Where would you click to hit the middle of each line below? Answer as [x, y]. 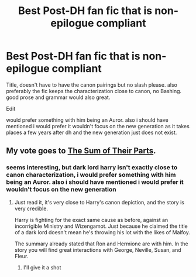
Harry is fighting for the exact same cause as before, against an [91, 220]
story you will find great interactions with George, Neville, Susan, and [98, 249]
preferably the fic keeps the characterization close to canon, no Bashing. [94, 91]
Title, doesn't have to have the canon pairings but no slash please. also [92, 85]
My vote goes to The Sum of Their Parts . [81, 151]
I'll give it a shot [42, 267]
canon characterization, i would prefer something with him [91, 175]
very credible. [31, 208]
